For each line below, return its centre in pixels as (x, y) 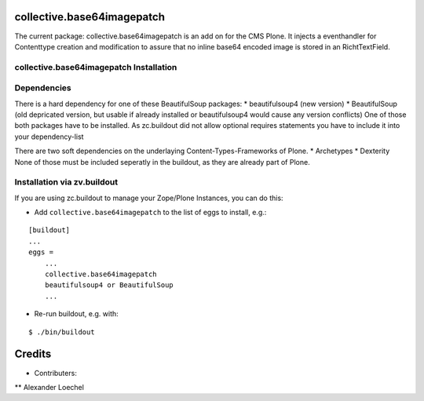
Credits (33, 354)
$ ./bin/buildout (62, 332)
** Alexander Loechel (49, 387)
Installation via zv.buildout (66, 182)
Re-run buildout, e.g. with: (77, 314)
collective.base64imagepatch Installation (96, 67)
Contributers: (56, 373)
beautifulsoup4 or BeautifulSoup (109, 285)
